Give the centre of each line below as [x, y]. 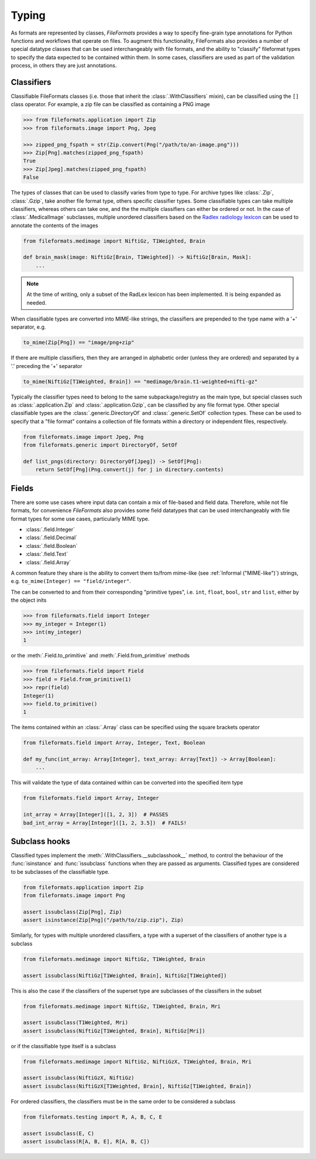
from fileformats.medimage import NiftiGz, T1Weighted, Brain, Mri [122, 1006]
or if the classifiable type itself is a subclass [63, 1046]
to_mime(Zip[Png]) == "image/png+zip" [79, 342]
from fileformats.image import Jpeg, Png [83, 437]
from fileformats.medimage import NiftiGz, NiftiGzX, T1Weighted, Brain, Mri [137, 1061]
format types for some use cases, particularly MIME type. [80, 519]
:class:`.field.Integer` [50, 530]
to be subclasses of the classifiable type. [60, 872]
